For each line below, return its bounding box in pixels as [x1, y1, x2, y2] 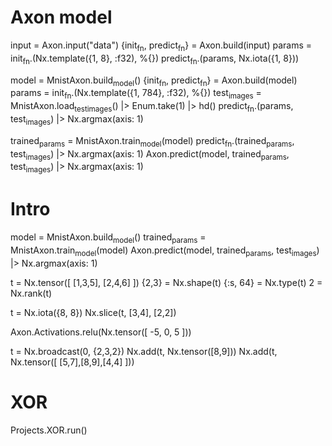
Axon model [10, 6, 113, 29]
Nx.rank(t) [10, 287, 53, 299]
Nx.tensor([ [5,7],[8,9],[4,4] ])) [10, 356, 135, 368]
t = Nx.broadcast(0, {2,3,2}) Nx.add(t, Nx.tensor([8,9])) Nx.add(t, [10, 345, 278, 357]
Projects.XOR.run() [10, 424, 88, 436]
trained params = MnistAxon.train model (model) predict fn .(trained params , [10, 134, 295, 149]
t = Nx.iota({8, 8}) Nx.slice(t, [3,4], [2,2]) [10, 306, 177, 318]
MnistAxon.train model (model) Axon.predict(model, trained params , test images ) [10, 244, 320, 258]
